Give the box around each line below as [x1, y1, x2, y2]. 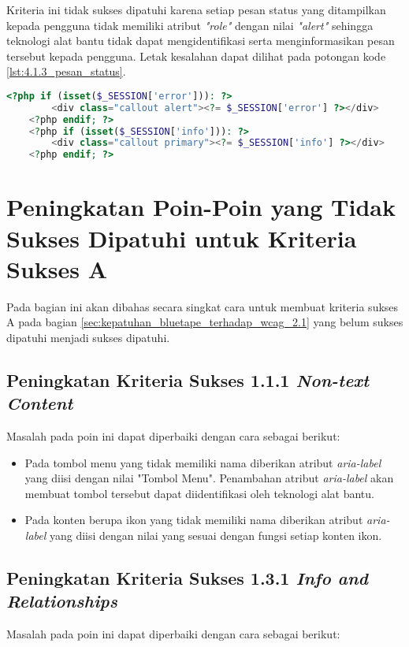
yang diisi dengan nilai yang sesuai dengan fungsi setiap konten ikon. [49, 527, 382, 544]
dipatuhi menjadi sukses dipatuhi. [6, 329, 170, 345]
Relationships [6, 589, 117, 613]
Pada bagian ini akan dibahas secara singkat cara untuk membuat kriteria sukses [6, 298, 399, 314]
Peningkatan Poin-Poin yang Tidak [6, 191, 396, 223]
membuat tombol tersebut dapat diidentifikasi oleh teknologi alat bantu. [24, 485, 374, 501]
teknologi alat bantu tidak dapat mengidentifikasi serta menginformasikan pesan [6, 32, 395, 49]
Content [6, 391, 73, 415]
